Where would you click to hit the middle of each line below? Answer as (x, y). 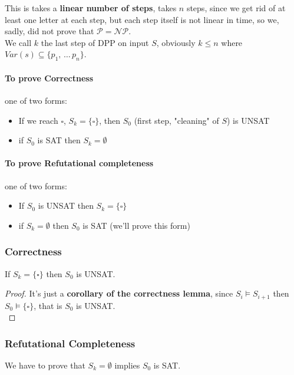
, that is (48, 305)
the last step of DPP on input (95, 42)
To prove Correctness (49, 78)
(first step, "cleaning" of (176, 120)
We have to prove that (45, 365)
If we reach (38, 120)
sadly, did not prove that (49, 31)
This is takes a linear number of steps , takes (91, 8)
